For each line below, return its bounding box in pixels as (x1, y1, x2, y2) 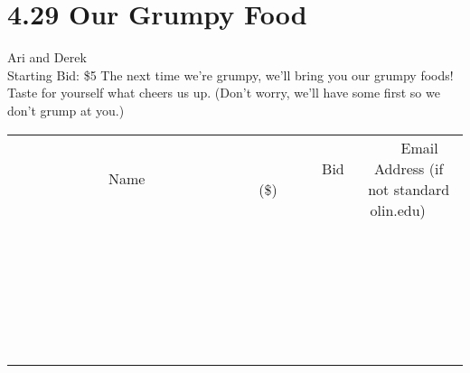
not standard (368, 178, 450, 200)
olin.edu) (370, 199, 426, 220)
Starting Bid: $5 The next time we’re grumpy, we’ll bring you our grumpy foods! (7, 65, 454, 84)
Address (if (374, 157, 444, 179)
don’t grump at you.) (7, 100, 125, 119)
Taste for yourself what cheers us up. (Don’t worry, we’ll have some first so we (7, 83, 440, 102)
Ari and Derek (7, 48, 87, 67)
